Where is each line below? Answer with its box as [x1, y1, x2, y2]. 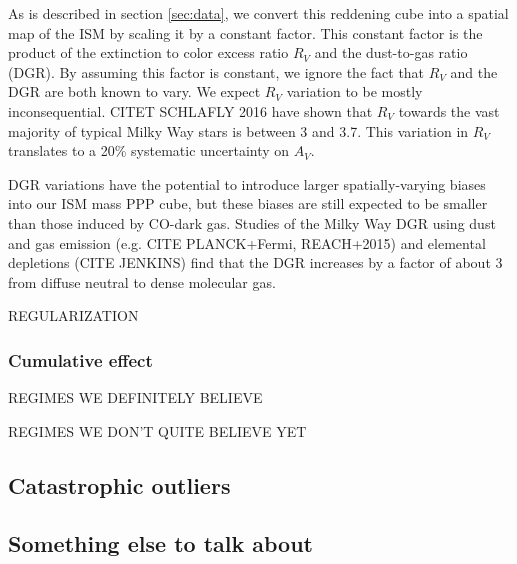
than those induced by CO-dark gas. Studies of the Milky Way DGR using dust [8, 212, 496, 233]
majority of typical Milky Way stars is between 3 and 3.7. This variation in [8, 120, 469, 141]
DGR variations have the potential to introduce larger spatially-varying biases [8, 173, 486, 194]
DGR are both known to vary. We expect [8, 81, 261, 102]
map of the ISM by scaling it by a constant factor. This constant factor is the [8, 22, 483, 43]
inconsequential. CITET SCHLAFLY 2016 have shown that [8, 100, 373, 121]
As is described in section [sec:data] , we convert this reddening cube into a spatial [8, 3, 509, 23]
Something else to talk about [8, 528, 313, 559]
